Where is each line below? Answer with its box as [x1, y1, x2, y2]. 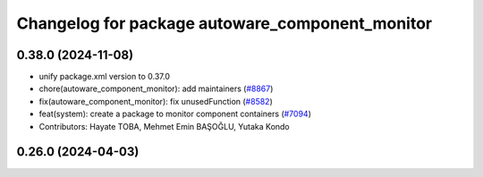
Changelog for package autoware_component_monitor [16, 13, 433, 33]
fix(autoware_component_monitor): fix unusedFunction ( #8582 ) [38, 96, 273, 106]
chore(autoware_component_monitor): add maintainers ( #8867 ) [38, 83, 274, 94]
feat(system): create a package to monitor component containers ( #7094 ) [38, 108, 312, 120]
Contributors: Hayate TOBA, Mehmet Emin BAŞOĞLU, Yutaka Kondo [38, 121, 290, 131]
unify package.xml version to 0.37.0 [38, 72, 170, 82]
